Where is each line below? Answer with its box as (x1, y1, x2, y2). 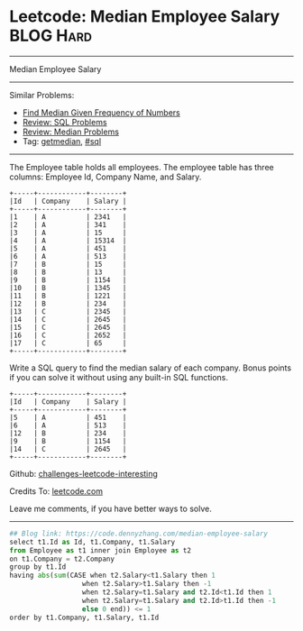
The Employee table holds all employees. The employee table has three (9, 161, 274, 172)
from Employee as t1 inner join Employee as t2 (9, 545, 192, 555)
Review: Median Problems (22, 126, 120, 137)
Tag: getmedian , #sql (22, 135, 102, 146)
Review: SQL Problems (22, 116, 107, 127)
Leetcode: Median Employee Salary (9, 6, 280, 27)
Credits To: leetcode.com (9, 485, 104, 497)
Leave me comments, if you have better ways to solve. (9, 503, 212, 514)
